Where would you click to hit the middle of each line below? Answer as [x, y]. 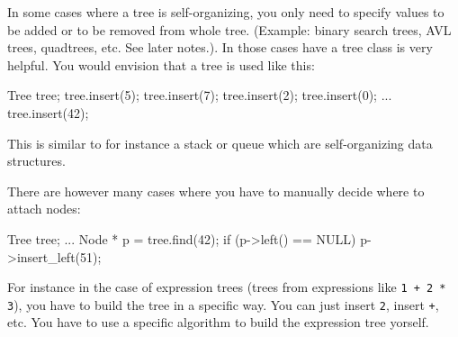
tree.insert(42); [48, 112]
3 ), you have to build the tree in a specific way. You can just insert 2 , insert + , [223, 304]
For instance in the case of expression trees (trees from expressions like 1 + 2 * [227, 287]
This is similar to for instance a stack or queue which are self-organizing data [220, 143]
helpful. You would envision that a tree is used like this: [161, 64]
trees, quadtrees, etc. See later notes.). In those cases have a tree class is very [220, 47]
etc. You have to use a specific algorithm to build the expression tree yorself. [218, 322]
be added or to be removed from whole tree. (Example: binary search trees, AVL [229, 29]
